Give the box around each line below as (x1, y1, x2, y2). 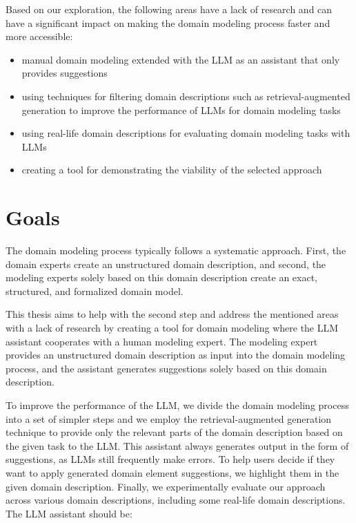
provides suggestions (21, 66, 108, 80)
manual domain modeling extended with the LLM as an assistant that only (21, 52, 340, 66)
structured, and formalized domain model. (6, 283, 184, 298)
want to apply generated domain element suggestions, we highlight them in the (6, 465, 339, 479)
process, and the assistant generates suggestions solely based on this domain (6, 361, 327, 375)
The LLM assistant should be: (6, 506, 132, 520)
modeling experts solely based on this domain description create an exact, (6, 270, 317, 285)
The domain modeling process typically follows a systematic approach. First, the (6, 243, 346, 258)
